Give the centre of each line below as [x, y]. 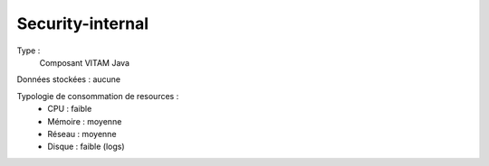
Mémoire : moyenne [85, 121]
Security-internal [83, 23]
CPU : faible [70, 109]
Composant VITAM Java [85, 62]
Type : [29, 51]
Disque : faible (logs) [86, 147]
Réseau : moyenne [82, 134]
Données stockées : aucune [69, 79]
